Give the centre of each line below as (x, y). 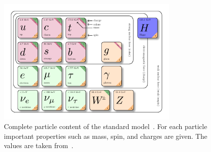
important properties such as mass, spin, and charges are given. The (106, 136)
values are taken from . (39, 145)
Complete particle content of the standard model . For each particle (105, 126)
